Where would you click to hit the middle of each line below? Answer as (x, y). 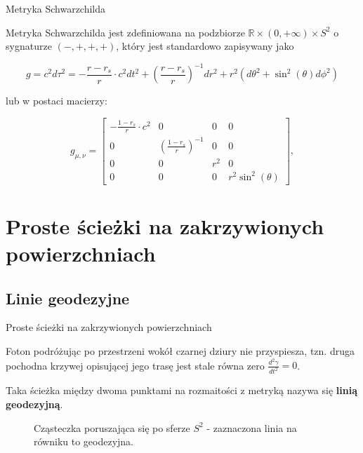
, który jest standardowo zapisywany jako (205, 46)
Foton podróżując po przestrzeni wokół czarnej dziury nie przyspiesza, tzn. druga (180, 350)
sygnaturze (29, 46)
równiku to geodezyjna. (84, 441)
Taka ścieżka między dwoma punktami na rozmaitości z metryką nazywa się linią (181, 390)
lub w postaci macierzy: (57, 101)
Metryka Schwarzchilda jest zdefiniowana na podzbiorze (125, 32)
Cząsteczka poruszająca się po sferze (112, 427)
